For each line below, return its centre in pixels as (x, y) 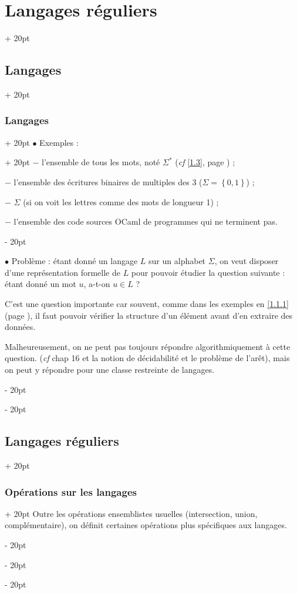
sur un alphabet (177, 261)
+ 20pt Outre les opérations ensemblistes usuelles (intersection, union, (131, 513)
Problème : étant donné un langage (75, 261)
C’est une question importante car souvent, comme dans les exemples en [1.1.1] (147, 304)
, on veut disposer (247, 261)
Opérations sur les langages (71, 491)
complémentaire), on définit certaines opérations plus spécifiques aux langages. (146, 525)
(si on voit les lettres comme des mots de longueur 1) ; (121, 201)
